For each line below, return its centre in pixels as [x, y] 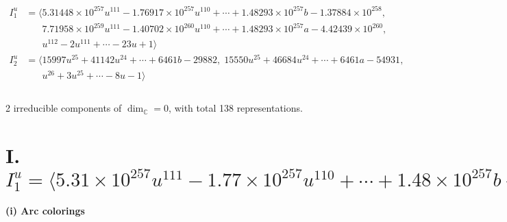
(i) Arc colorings [45, 211]
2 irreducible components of [64, 108]
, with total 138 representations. [236, 108]
